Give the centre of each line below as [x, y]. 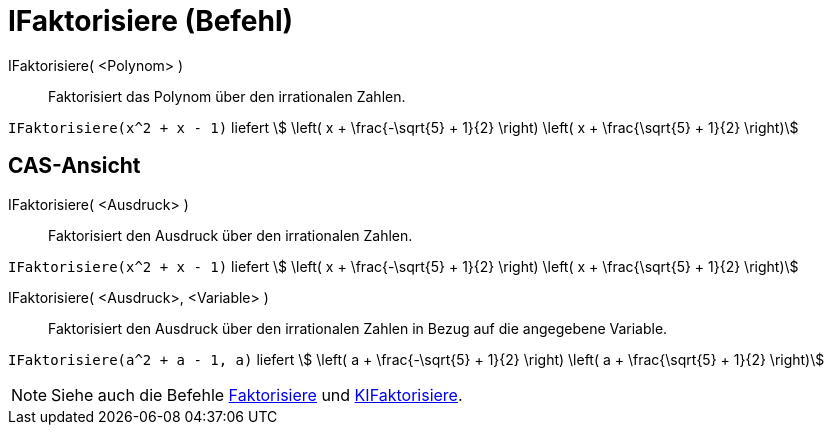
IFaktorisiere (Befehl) [151, 21]
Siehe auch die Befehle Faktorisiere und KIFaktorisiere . [257, 394]
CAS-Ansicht [74, 166]
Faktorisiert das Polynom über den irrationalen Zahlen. [227, 96]
